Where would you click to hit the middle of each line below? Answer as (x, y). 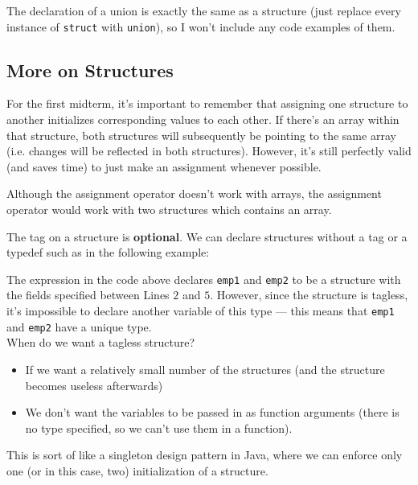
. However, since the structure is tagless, (309, 295)
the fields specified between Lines (88, 295)
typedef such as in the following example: (108, 252)
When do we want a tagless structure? (100, 342)
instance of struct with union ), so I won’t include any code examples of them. (201, 26)
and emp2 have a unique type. (79, 326)
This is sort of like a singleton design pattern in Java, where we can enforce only (205, 455)
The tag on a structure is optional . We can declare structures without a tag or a (207, 236)
